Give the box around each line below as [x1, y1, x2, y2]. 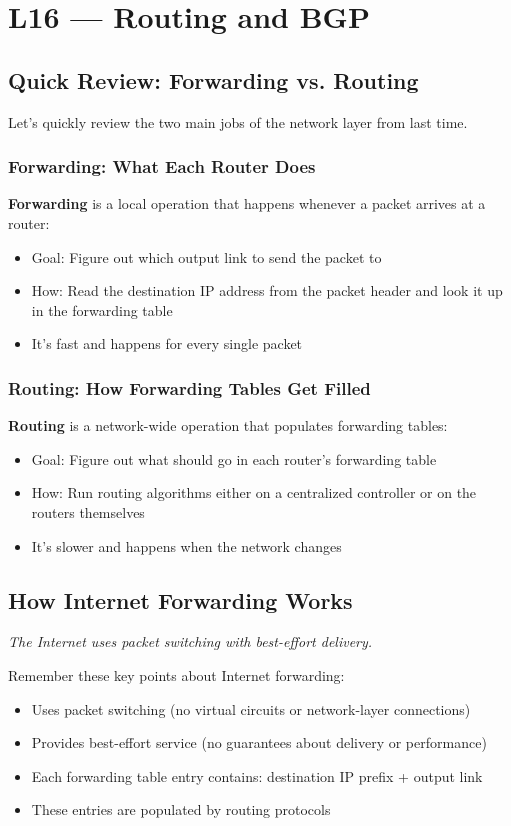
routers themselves [31, 501, 145, 522]
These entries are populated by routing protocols [31, 799, 331, 820]
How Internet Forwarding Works [8, 584, 353, 615]
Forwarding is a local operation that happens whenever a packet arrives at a [8, 193, 486, 214]
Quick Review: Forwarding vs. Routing [8, 64, 419, 95]
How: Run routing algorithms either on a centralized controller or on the [31, 482, 477, 503]
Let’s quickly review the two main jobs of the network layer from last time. [8, 111, 468, 132]
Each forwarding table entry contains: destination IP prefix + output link [31, 765, 483, 786]
